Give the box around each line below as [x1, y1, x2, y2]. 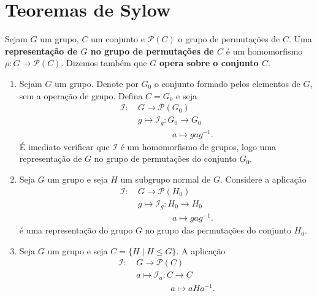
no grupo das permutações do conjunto [145, 224, 291, 237]
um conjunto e [91, 32, 145, 45]
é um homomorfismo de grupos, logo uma [120, 140, 277, 153]
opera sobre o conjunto [159, 56, 259, 69]
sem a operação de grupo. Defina [19, 89, 143, 102]
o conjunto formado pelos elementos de [154, 77, 300, 89]
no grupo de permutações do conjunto [94, 152, 237, 165]
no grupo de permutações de [90, 44, 214, 57]
